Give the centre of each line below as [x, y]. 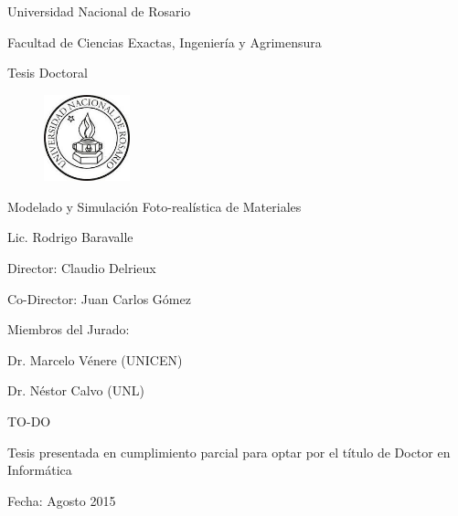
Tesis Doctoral [48, 73]
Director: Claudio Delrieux [82, 268]
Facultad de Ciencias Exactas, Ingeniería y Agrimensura [165, 42]
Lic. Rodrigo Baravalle [70, 237]
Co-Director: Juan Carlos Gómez [99, 298]
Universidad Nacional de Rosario [99, 11]
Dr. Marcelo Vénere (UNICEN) [95, 359]
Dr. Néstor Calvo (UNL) [76, 390]
